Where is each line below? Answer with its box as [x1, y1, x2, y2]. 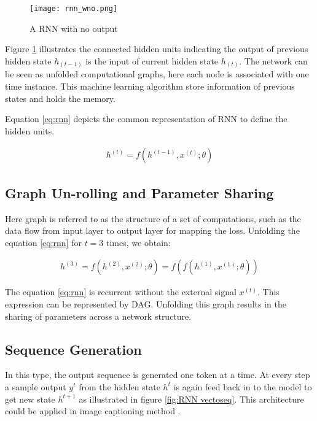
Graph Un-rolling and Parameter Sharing [5, 183, 274, 202]
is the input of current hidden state [85, 54, 219, 67]
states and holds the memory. [5, 91, 115, 104]
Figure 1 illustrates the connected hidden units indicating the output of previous [5, 42, 308, 55]
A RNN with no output [29, 21, 118, 34]
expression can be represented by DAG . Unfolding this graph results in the [5, 297, 286, 310]
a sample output [5, 380, 66, 393]
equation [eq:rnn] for [5, 236, 82, 249]
